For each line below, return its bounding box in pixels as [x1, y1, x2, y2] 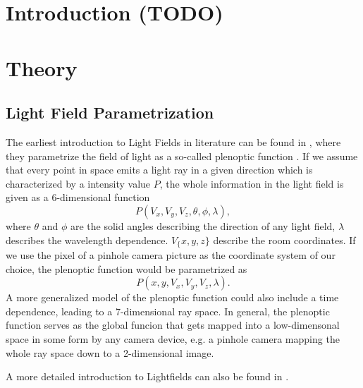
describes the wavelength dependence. [6, 232, 168, 247]
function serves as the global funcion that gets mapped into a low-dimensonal [6, 317, 340, 332]
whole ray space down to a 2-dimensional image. [6, 345, 214, 360]
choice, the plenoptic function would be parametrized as [6, 261, 247, 276]
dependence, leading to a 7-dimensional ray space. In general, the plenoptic [6, 303, 330, 318]
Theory [6, 53, 78, 82]
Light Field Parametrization [6, 102, 214, 123]
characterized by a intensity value [6, 176, 151, 190]
